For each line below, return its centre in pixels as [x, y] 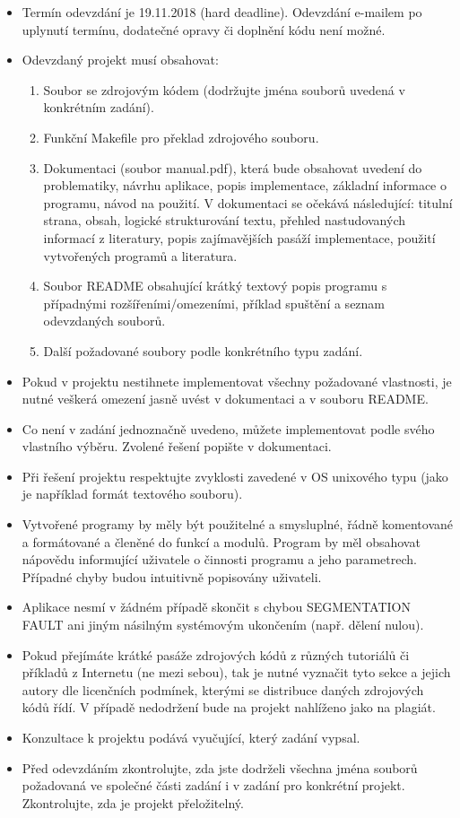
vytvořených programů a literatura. [140, 255]
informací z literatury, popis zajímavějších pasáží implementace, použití [239, 237]
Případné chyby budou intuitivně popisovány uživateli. [172, 576]
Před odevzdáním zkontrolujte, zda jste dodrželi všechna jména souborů [220, 767]
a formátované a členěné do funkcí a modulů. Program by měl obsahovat [221, 541]
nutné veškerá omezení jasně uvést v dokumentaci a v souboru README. [225, 399]
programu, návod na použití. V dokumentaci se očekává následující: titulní [248, 202]
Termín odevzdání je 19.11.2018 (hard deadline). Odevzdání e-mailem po [222, 12]
